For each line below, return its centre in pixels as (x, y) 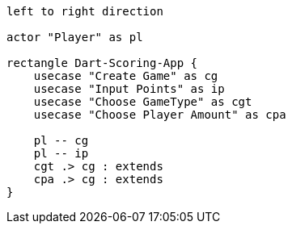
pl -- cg (61, 140)
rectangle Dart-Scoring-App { (102, 63)
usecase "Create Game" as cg (126, 76)
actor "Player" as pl (75, 37)
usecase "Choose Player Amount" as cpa (160, 115)
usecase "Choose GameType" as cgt (143, 102)
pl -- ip (61, 153)
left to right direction (85, 11)
